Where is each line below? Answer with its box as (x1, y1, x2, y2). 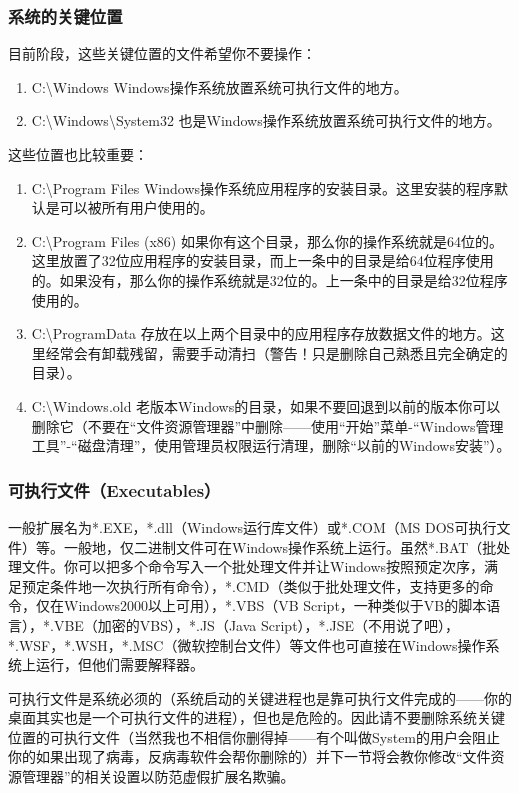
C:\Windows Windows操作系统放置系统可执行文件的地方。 (31, 76, 408, 97)
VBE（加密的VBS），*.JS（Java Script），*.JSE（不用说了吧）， (53, 614, 459, 635)
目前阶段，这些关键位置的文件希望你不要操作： (8, 43, 316, 64)
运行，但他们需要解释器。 (35, 654, 204, 675)
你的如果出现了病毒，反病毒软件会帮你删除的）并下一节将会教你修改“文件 (8, 746, 491, 767)
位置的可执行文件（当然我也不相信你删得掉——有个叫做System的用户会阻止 (8, 726, 501, 747)
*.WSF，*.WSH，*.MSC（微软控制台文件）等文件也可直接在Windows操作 (8, 634, 486, 655)
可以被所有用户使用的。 (59, 197, 214, 218)
